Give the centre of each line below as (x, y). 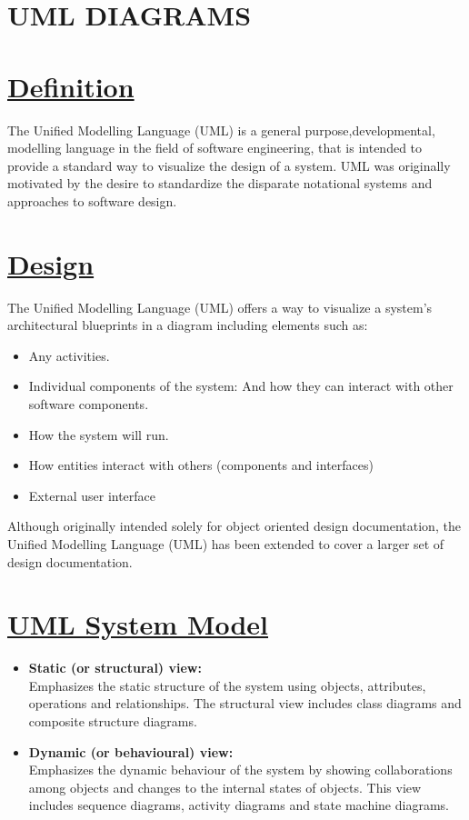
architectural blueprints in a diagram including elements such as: (188, 325)
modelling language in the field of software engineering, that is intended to (215, 148)
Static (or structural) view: (115, 668)
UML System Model (138, 624)
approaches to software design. (92, 200)
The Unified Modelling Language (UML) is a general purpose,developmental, (221, 130)
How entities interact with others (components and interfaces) (201, 465)
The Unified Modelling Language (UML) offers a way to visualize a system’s (220, 307)
